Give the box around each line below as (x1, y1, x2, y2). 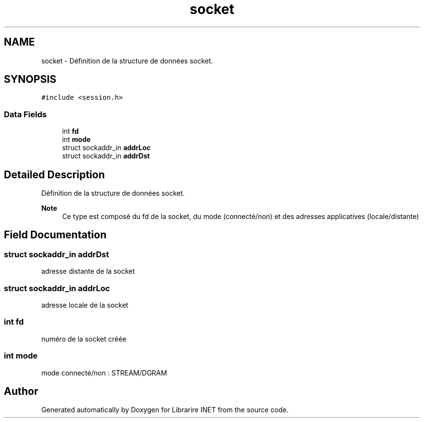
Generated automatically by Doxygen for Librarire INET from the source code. (41, 406, 289, 414)
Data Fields (4, 109, 47, 119)
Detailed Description (4, 168, 105, 181)
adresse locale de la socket (41, 301, 128, 309)
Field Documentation (4, 229, 106, 241)
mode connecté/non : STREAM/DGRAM (41, 368, 167, 377)
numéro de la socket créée (41, 334, 126, 343)
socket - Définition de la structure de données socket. (41, 56, 213, 65)
